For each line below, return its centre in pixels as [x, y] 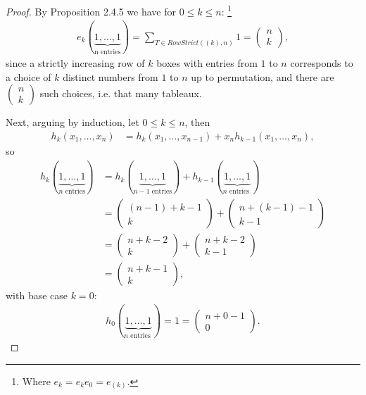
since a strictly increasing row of [75, 63]
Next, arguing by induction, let [72, 122]
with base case [37, 295]
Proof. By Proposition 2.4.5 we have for [91, 11]
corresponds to [322, 63]
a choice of [29, 76]
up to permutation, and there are [263, 76]
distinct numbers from [111, 76]
